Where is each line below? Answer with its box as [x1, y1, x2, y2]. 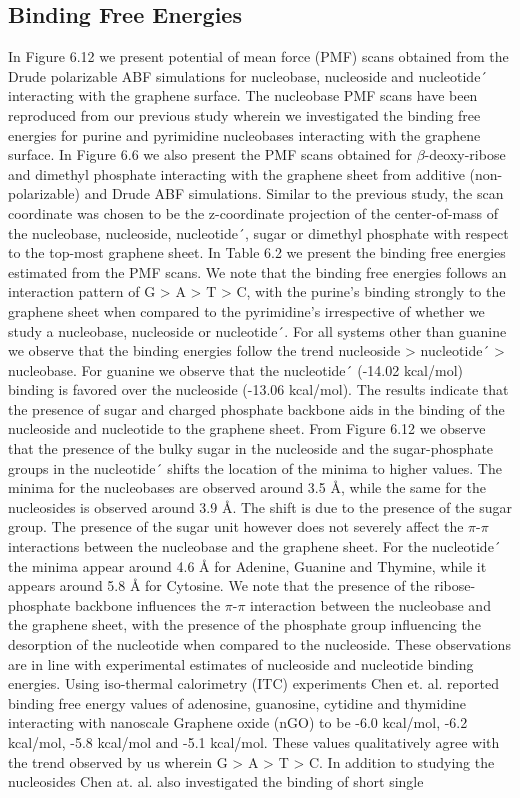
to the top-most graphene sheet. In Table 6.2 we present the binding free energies [8, 242, 506, 263]
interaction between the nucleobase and [250, 594, 491, 615]
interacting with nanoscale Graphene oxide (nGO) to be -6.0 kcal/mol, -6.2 [8, 712, 468, 733]
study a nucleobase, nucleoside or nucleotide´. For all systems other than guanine [8, 320, 507, 341]
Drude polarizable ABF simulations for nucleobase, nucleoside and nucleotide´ [8, 65, 488, 86]
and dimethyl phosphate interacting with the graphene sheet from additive [8, 163, 465, 184]
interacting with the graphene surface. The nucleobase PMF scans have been [8, 85, 478, 106]
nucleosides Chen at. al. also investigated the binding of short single [8, 771, 424, 792]
